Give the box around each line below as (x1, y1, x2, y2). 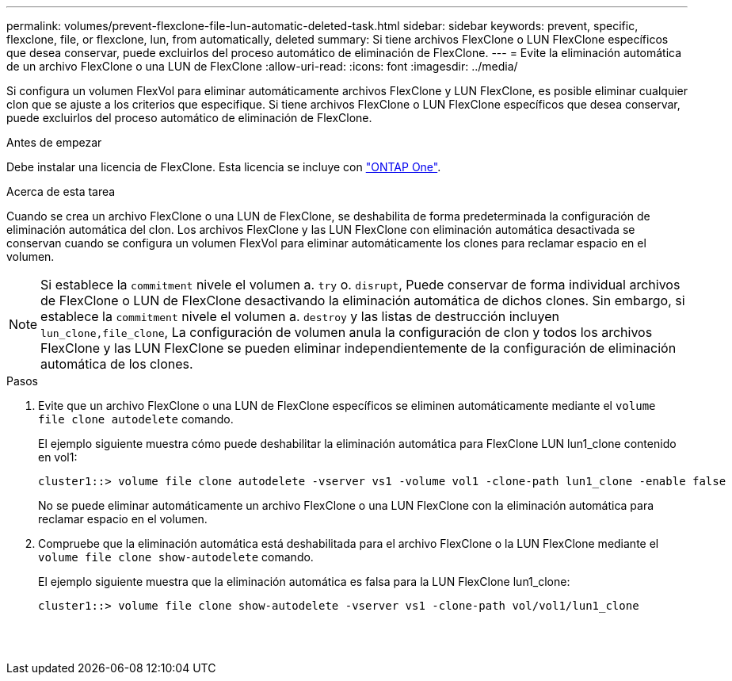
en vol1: (38, 450, 78, 464)
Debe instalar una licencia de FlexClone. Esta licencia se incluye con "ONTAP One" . (6, 160, 441, 174)
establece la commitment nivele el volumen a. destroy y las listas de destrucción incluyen (40, 308, 559, 324)
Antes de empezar (6, 136, 102, 149)
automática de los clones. (40, 356, 193, 372)
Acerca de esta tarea (6, 185, 116, 198)
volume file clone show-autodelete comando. (38, 550, 314, 564)
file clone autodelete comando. (38, 412, 234, 426)
